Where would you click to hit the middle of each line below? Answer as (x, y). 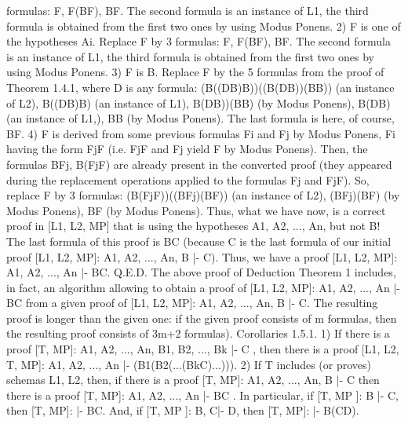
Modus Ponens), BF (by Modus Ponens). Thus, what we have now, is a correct (196, 210)
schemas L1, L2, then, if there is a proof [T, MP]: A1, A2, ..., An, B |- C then (193, 380)
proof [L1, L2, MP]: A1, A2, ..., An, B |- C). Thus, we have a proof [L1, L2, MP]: (202, 256)
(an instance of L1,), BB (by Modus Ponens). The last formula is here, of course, (200, 118)
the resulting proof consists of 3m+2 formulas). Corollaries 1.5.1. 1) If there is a (198, 333)
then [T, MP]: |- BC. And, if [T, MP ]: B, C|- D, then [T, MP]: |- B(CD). (183, 410)
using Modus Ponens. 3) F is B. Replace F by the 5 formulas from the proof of (195, 72)
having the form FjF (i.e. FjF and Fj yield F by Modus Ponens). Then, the (187, 149)
